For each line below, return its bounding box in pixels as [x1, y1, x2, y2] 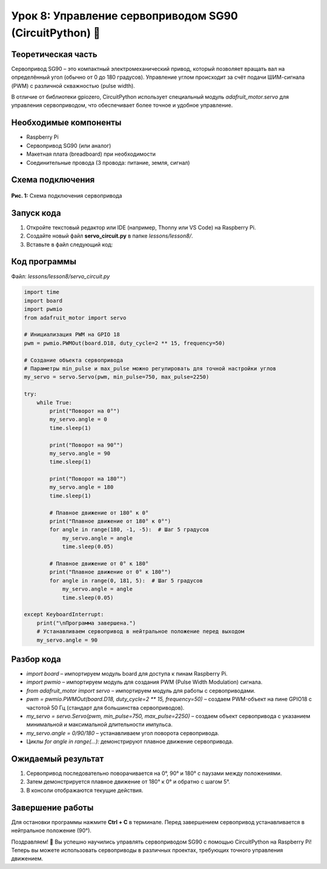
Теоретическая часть [11, 49, 97, 59]
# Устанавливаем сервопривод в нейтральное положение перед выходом [36, 628, 245, 635]
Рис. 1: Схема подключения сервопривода [11, 191, 122, 199]
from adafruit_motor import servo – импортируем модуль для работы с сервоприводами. [26, 687, 256, 694]
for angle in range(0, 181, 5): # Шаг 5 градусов [49, 577, 203, 584]
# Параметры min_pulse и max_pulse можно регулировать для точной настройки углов [24, 365, 277, 372]
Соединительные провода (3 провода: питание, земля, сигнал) [26, 159, 190, 166]
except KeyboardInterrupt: [24, 611, 104, 618]
